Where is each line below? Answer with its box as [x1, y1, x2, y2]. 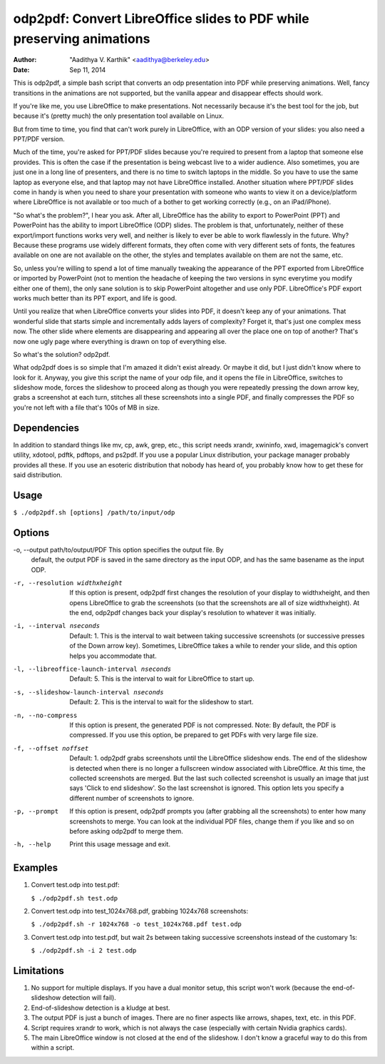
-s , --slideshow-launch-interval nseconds [13, 688, 164, 696]
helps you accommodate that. [69, 652, 157, 660]
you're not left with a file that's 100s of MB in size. [13, 403, 160, 412]
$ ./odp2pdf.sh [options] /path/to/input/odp [13, 508, 175, 517]
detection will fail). [62, 993, 117, 1002]
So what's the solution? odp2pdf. [13, 350, 111, 358]
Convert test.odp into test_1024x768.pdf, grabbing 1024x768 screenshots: [31, 906, 249, 915]
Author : [13, 56, 37, 64]
